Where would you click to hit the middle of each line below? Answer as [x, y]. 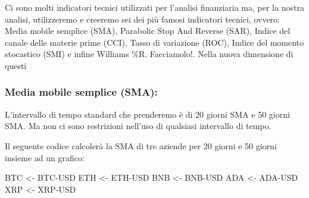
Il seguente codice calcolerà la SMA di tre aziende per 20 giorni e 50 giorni [141, 145]
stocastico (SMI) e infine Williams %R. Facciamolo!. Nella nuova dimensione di [149, 54]
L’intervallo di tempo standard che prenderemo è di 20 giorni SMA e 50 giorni [147, 114]
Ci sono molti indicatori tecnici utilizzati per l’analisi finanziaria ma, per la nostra [154, 7]
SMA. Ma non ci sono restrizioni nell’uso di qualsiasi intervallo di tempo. [138, 126]
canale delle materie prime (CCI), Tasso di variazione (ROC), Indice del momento [154, 42]
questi [16, 65]
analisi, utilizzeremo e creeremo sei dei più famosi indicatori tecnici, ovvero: [142, 19]
